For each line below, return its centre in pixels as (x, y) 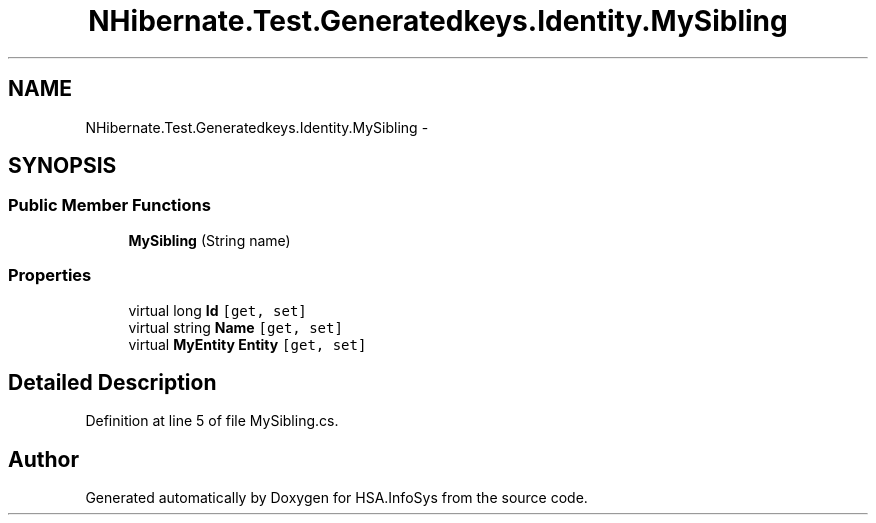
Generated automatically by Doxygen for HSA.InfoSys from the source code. (336, 498)
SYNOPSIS (62, 166)
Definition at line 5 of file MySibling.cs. (212, 421)
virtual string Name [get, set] (235, 327)
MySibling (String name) (209, 240)
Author (43, 459)
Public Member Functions (109, 205)
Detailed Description (112, 382)
